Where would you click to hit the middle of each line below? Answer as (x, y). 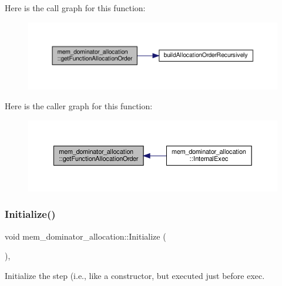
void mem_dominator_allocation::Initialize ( (85, 236)
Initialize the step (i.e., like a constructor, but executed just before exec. (135, 275)
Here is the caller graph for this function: (79, 105)
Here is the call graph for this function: (75, 8)
